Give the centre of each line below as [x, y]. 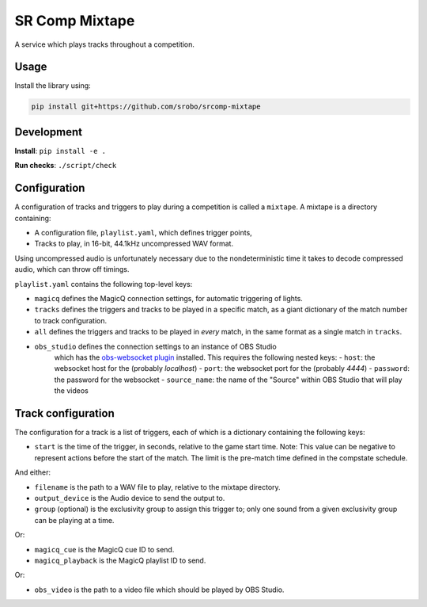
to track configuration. [71, 320]
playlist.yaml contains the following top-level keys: [104, 284]
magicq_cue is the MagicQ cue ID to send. [104, 549]
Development [49, 132]
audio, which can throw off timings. [72, 269]
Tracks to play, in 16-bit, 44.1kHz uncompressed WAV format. [134, 244]
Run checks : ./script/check [66, 166]
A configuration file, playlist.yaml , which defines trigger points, [143, 233]
